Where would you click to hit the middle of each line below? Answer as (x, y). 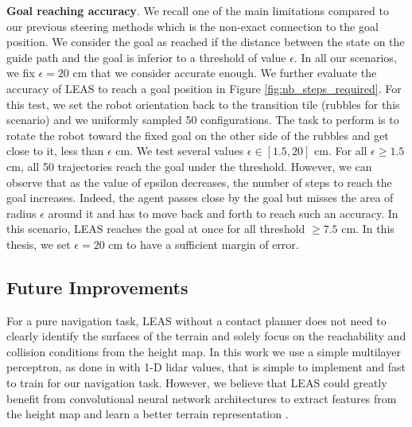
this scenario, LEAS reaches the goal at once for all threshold (156, 229)
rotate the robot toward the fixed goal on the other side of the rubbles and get (198, 135)
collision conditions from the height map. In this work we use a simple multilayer (204, 351)
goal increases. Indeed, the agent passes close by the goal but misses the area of (200, 198)
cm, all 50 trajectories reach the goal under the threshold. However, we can (189, 166)
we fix (21, 73)
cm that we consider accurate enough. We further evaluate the (225, 73)
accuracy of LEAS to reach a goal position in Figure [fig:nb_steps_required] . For (204, 88)
